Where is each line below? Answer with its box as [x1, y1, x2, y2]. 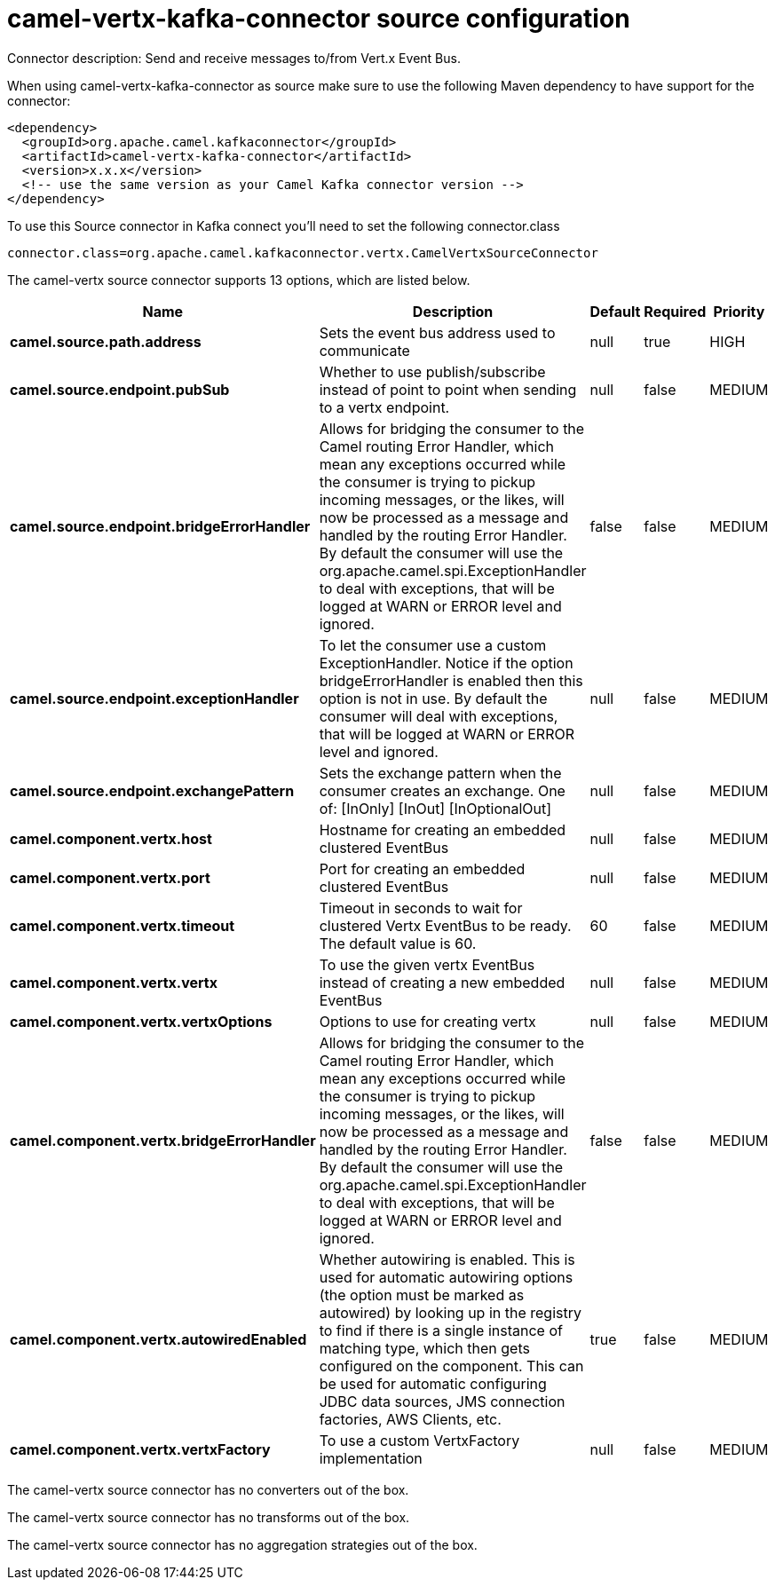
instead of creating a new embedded [319, 973, 565, 991]
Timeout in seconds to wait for [319, 898, 523, 917]
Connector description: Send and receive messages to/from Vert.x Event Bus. [7, 50, 461, 66]
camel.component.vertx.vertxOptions [10, 1012, 273, 1030]
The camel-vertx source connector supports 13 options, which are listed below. [7, 272, 471, 288]
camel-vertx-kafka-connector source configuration [7, 4, 630, 34]
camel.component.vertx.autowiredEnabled [10, 1330, 307, 1348]
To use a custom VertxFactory [319, 1431, 520, 1449]
